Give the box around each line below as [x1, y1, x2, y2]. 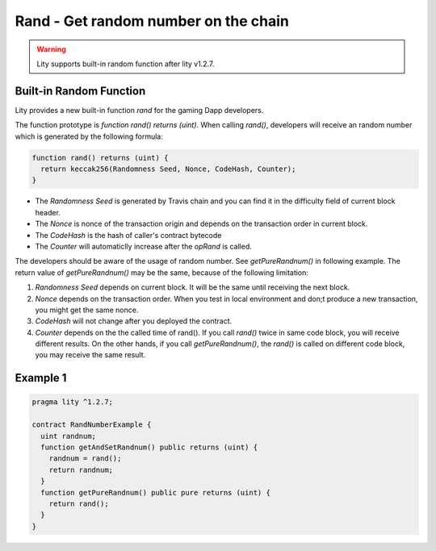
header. [35, 207, 61, 217]
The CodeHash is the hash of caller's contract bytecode [35, 230, 222, 240]
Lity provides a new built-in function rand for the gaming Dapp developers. [15, 105, 264, 115]
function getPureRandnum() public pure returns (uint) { [40, 488, 270, 497]
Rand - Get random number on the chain [15, 12, 290, 30]
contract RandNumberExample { [31, 420, 152, 429]
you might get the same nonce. [35, 305, 139, 315]
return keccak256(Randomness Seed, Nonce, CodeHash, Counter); [40, 165, 296, 173]
